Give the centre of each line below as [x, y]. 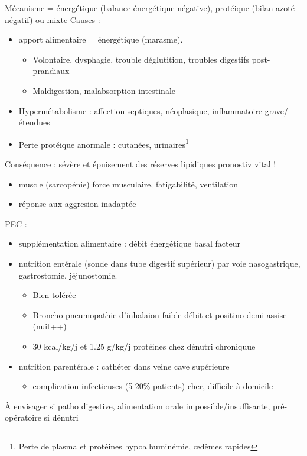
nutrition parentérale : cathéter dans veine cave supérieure [124, 366]
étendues [34, 122]
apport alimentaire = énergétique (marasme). [101, 39]
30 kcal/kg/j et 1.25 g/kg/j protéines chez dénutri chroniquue [144, 346]
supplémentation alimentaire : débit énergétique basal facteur [129, 243]
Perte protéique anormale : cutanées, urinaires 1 [104, 143]
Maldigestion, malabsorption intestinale [104, 90]
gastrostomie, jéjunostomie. [68, 275]
